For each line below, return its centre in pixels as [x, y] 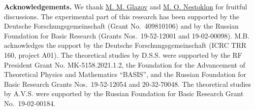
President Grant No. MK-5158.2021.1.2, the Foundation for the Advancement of [125, 64]
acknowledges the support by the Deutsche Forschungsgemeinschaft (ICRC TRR [125, 45]
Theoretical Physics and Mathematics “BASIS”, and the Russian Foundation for [125, 74]
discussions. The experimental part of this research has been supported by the [122, 16]
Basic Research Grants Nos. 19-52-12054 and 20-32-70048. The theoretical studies [127, 84]
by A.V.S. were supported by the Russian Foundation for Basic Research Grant [124, 93]
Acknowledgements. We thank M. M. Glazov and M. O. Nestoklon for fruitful [126, 6]
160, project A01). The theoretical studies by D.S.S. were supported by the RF [123, 55]
